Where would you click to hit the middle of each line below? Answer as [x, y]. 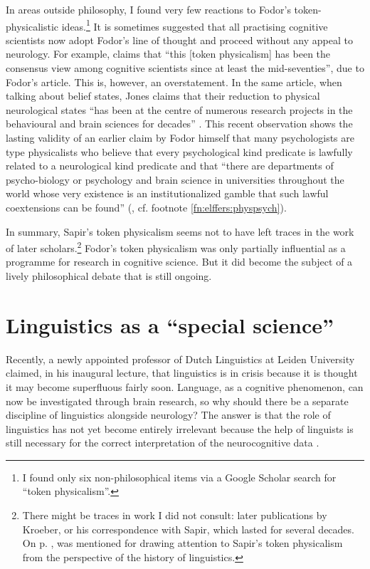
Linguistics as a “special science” [170, 324]
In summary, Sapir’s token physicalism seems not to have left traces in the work [180, 231]
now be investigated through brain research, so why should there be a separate [177, 401]
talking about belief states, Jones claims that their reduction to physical [163, 96]
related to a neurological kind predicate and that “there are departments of [170, 166]
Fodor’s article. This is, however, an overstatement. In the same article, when [174, 82]
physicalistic [32, 26]
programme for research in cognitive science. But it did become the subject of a [179, 262]
